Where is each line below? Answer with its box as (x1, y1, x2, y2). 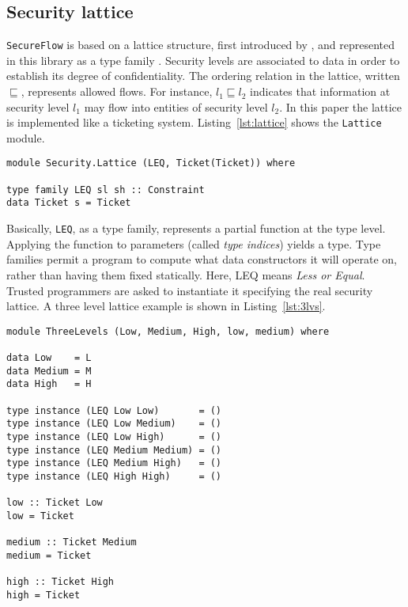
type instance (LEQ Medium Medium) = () (6, 444, 222, 456)
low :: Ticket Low (6, 497, 103, 509)
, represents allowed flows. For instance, (21, 83, 213, 100)
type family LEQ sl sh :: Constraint (6, 184, 205, 195)
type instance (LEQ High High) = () (6, 470, 222, 482)
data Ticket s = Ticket (6, 197, 131, 209)
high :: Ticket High (6, 576, 115, 588)
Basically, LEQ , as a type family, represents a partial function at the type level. (6, 220, 386, 237)
